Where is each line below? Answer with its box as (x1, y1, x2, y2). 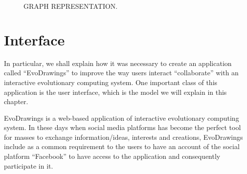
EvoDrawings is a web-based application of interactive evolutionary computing (4, 112, 239, 123)
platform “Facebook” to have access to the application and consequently (4, 151, 221, 161)
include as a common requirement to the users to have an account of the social (4, 141, 240, 152)
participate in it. (4, 160, 53, 171)
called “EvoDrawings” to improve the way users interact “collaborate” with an (4, 67, 239, 78)
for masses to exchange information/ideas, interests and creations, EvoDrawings (4, 131, 243, 142)
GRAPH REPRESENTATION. (23, 1, 118, 11)
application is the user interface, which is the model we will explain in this (4, 87, 227, 97)
